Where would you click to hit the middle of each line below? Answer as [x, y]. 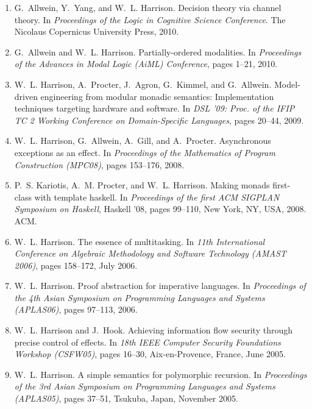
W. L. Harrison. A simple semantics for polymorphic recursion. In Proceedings [161, 374]
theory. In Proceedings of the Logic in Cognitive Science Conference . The [150, 19]
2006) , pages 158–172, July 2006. [76, 265]
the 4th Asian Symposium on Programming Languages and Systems [140, 297]
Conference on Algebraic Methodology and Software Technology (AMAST [150, 253]
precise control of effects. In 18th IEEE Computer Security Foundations [147, 342]
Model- [287, 84]
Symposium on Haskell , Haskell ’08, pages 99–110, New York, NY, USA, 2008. [160, 209]
